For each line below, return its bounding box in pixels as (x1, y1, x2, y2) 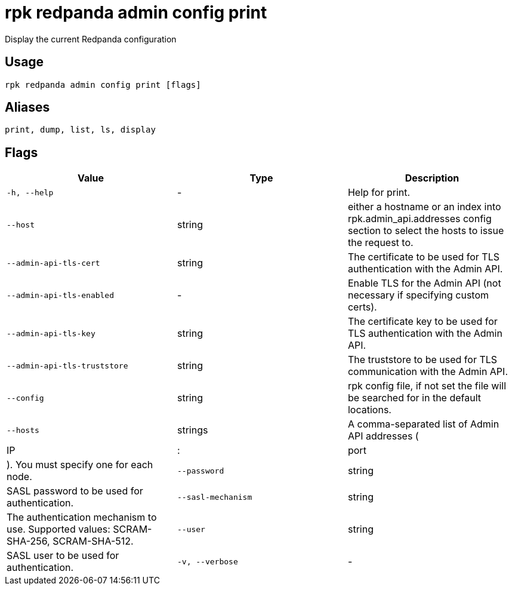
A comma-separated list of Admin (347, 418, 499, 431)
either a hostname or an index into (347, 201, 501, 213)
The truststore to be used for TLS (347, 354, 498, 366)
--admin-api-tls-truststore (7, 361, 128, 370)
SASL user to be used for (7, 549, 119, 562)
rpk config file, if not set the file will (347, 380, 507, 392)
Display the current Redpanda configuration (5, 33, 177, 44)
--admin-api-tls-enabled (7, 290, 115, 300)
